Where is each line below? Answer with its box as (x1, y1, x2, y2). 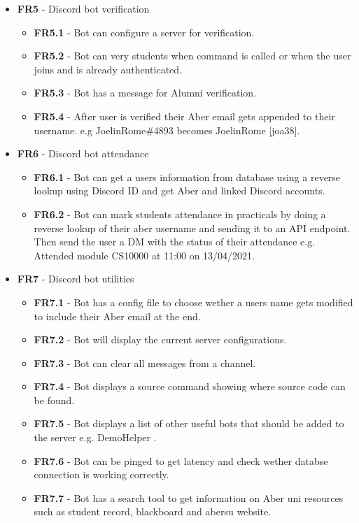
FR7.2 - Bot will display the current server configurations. (34, 332, 287, 347)
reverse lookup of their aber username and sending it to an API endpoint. (34, 220, 351, 235)
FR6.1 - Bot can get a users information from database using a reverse (34, 169, 341, 184)
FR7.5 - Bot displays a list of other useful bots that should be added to (34, 416, 344, 431)
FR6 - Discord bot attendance (17, 146, 149, 161)
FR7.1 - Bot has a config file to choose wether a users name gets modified (34, 294, 353, 309)
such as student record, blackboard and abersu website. (34, 504, 272, 519)
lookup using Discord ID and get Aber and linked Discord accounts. (34, 183, 325, 198)
